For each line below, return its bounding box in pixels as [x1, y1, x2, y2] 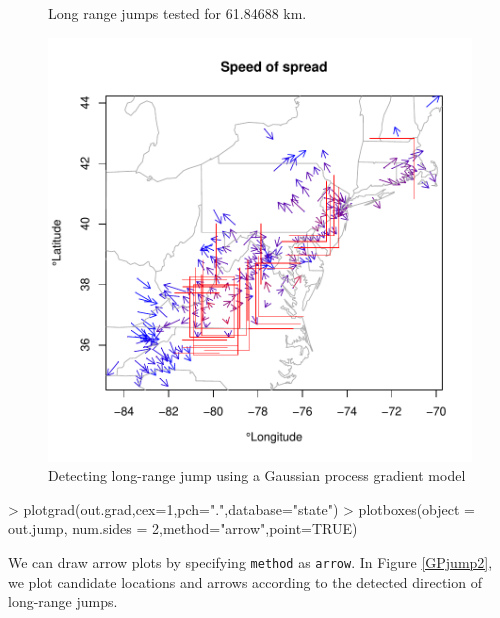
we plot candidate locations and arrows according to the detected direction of [8, 571, 482, 592]
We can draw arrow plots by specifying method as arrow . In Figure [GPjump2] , [8, 551, 493, 572]
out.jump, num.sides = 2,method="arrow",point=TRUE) [8, 518, 358, 539]
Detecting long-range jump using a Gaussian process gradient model [48, 465, 466, 486]
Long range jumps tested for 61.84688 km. [48, 3, 307, 23]
